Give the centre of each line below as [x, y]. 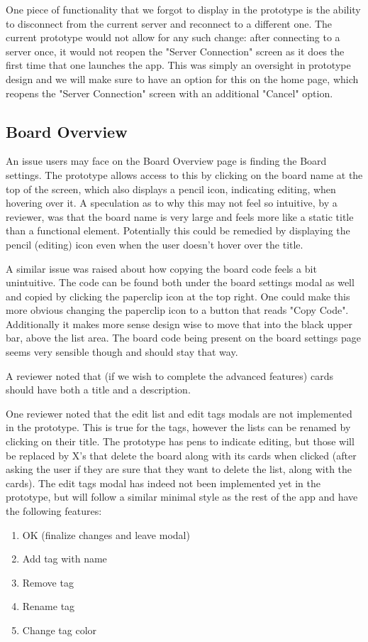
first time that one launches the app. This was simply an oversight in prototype [178, 65]
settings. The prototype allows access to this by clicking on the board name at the [184, 174]
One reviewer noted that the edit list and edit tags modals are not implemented [179, 413]
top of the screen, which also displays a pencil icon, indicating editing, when [171, 189]
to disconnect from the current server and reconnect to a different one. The [169, 23]
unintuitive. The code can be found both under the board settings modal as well [180, 282]
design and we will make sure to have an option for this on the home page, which [182, 78]
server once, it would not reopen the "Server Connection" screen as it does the [175, 51]
